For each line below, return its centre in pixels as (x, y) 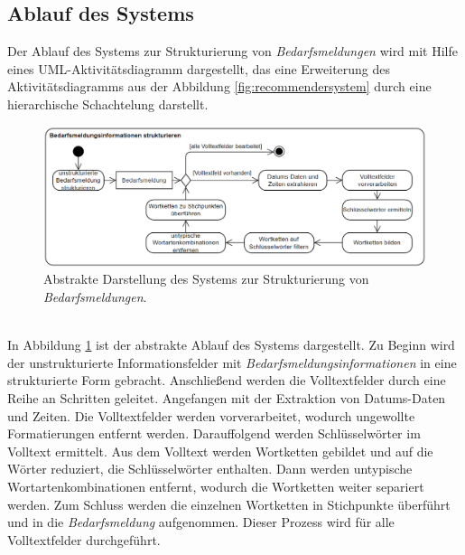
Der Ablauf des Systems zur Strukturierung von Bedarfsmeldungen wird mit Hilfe (233, 51)
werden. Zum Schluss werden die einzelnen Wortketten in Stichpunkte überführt (229, 504)
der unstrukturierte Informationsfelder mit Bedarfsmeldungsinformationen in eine (232, 362)
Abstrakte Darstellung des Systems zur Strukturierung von (206, 279)
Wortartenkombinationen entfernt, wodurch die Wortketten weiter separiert (216, 486)
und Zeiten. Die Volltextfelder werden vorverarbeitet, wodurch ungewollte (211, 415)
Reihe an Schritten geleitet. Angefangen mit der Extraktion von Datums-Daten (227, 398)
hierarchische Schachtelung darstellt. (108, 103)
